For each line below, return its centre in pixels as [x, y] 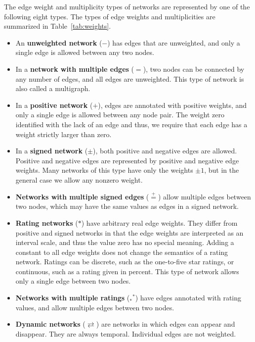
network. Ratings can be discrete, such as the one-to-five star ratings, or [125, 262]
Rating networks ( [47, 222]
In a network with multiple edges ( [75, 69]
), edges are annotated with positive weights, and [172, 105]
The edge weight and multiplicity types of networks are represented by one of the [127, 6]
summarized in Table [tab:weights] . [58, 26]
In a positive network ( [54, 105]
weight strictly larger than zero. [64, 134]
